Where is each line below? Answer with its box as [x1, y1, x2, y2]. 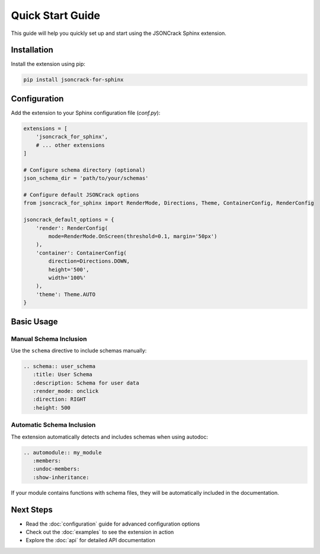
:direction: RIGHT [33, 396, 87, 403]
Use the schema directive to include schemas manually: [11, 347, 147, 354]
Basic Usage [11, 316, 58, 326]
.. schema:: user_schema [23, 363, 96, 370]
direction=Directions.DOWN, [48, 258, 130, 265]
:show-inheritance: [33, 474, 89, 481]
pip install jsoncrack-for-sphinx [23, 76, 124, 83]
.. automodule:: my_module [23, 449, 102, 456]
